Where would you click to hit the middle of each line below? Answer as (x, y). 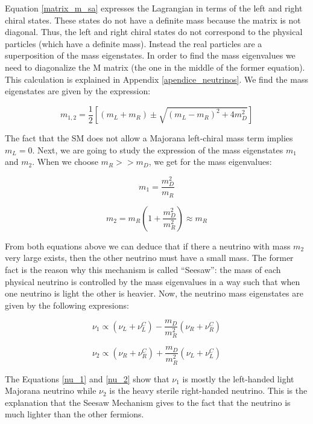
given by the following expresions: (67, 305)
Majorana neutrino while (51, 390)
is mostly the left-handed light (238, 378)
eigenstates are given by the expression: (78, 91)
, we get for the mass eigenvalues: (210, 162)
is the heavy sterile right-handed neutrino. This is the (208, 390)
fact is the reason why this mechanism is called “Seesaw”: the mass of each (143, 269)
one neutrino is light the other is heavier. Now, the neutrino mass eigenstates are (154, 293)
